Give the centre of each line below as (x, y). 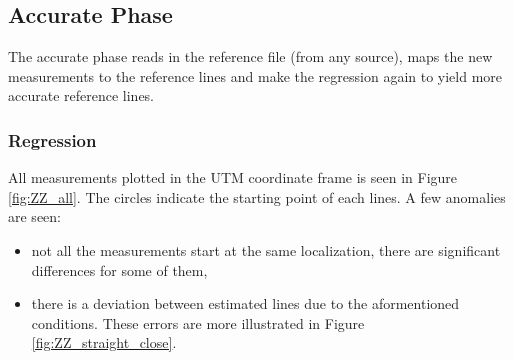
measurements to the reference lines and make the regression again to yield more (255, 75)
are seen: (34, 216)
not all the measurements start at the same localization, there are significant (266, 249)
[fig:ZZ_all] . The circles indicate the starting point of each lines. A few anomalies (257, 196)
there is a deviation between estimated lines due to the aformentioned (245, 303)
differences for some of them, (119, 269)
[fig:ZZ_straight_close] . (104, 342)
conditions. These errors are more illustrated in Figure (198, 322)
